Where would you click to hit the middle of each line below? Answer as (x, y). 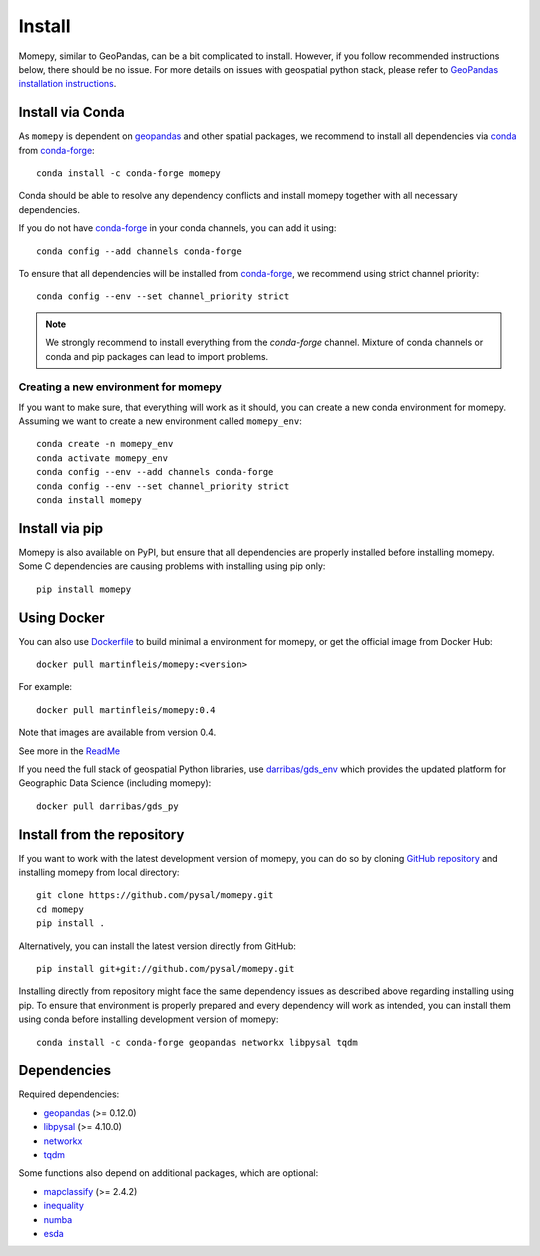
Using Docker (61, 617)
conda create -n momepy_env (105, 444)
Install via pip (61, 528)
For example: (45, 687)
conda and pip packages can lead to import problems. (157, 356)
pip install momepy (84, 589)
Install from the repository (101, 834)
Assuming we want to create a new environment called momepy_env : (160, 421)
